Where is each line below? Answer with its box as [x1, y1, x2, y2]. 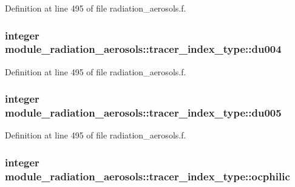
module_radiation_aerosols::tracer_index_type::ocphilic [5, 168, 290, 183]
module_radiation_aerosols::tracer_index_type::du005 [5, 105, 282, 120]
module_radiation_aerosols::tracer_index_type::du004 [5, 41, 282, 56]
